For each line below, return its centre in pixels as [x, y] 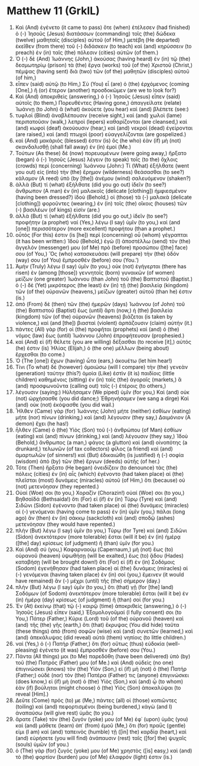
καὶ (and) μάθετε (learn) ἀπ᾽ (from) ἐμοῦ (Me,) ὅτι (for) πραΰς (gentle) [100, 725]
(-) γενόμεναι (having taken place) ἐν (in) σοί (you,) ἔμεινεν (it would [99, 574]
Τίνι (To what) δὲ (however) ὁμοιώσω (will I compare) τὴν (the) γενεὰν [102, 367]
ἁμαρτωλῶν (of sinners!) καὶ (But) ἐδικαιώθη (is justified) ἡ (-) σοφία [99, 455]
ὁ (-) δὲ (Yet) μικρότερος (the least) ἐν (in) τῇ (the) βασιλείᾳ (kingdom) [102, 285]
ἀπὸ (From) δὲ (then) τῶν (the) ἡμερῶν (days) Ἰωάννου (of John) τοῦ [100, 304]
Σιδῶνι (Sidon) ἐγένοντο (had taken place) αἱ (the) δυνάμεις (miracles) [102, 505]
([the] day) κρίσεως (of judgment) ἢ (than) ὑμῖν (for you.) [84, 543]
